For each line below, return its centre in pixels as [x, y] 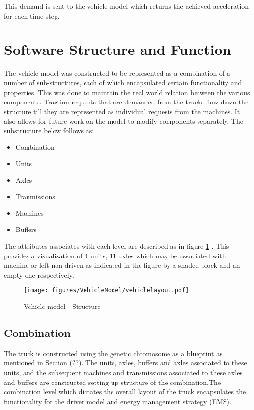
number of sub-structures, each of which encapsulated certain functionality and [123, 82]
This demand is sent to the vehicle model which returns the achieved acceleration [127, 6]
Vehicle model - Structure [62, 306]
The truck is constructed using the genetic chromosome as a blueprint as [113, 353]
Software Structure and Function [118, 49]
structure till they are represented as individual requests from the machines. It [122, 111]
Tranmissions [35, 196]
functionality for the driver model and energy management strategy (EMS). [118, 401]
